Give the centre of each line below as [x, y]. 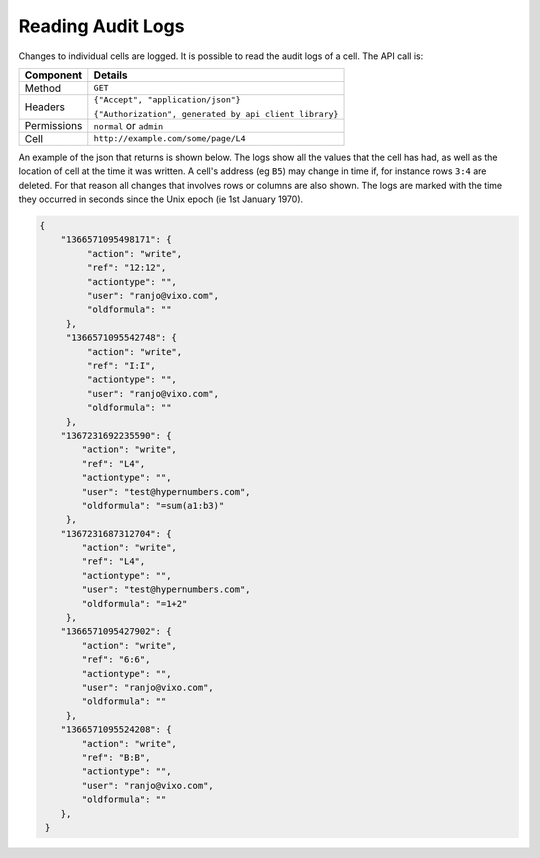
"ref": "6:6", [116, 659]
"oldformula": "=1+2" [134, 603]
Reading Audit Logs [101, 26]
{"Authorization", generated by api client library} [216, 113]
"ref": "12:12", [126, 268]
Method [43, 88]
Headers [44, 107]
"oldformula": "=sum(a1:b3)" [153, 505]
